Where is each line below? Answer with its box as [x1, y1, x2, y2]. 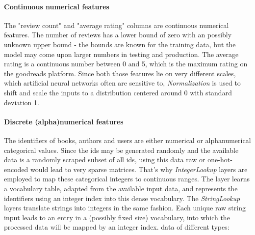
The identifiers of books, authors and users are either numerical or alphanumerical [4, 135, 251, 145]
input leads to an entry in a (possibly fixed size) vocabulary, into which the [4, 212, 230, 222]
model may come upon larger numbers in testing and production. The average [4, 49, 239, 59]
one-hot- [207, 154, 232, 165]
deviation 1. [4, 97, 39, 107]
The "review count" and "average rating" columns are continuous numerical [4, 20, 229, 30]
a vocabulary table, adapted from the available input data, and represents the [4, 183, 238, 193]
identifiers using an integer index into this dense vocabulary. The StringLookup [4, 193, 240, 203]
